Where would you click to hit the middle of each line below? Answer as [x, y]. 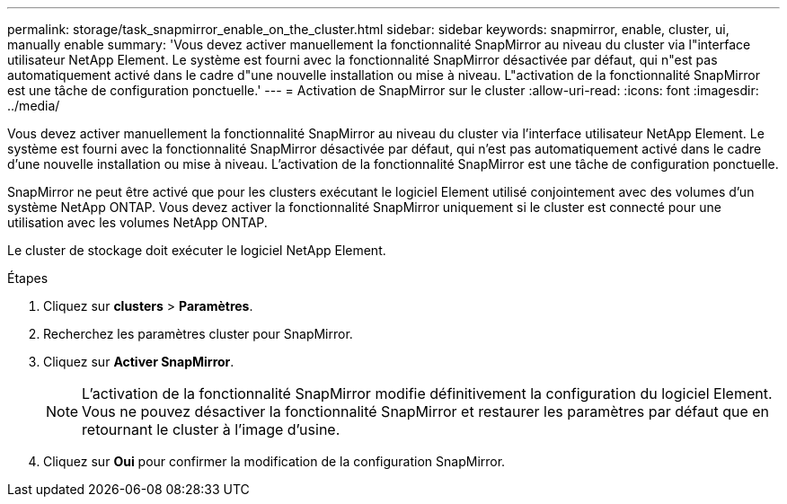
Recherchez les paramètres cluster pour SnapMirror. [198, 334]
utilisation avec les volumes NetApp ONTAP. [137, 222]
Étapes [28, 278]
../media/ [34, 106]
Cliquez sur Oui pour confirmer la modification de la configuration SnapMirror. [274, 461]
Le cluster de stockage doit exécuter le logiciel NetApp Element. [197, 250]
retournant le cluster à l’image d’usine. [211, 429]
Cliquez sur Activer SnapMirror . [139, 362]
